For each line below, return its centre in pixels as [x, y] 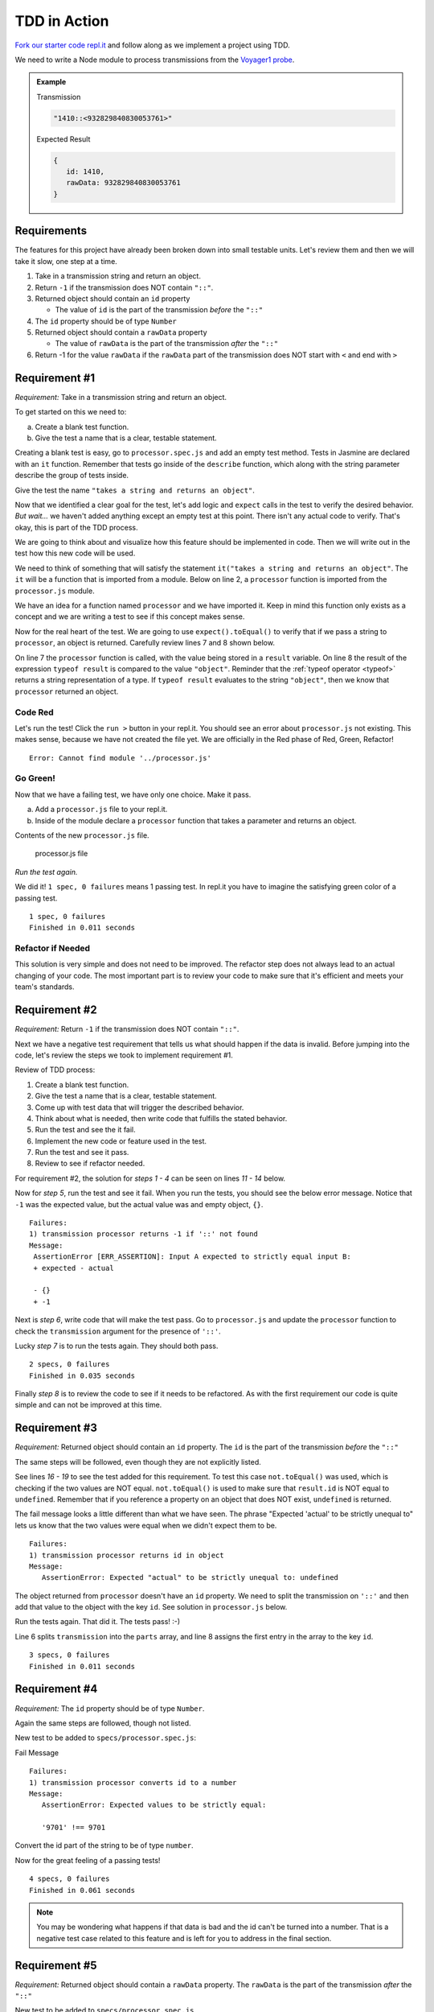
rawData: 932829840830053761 [123, 183]
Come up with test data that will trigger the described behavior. [139, 1107]
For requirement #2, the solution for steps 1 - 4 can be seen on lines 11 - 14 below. [150, 1178]
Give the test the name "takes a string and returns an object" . [135, 490]
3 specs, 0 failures [70, 1655]
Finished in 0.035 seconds [82, 1375]
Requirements [51, 231]
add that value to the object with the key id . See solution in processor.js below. [151, 1607]
